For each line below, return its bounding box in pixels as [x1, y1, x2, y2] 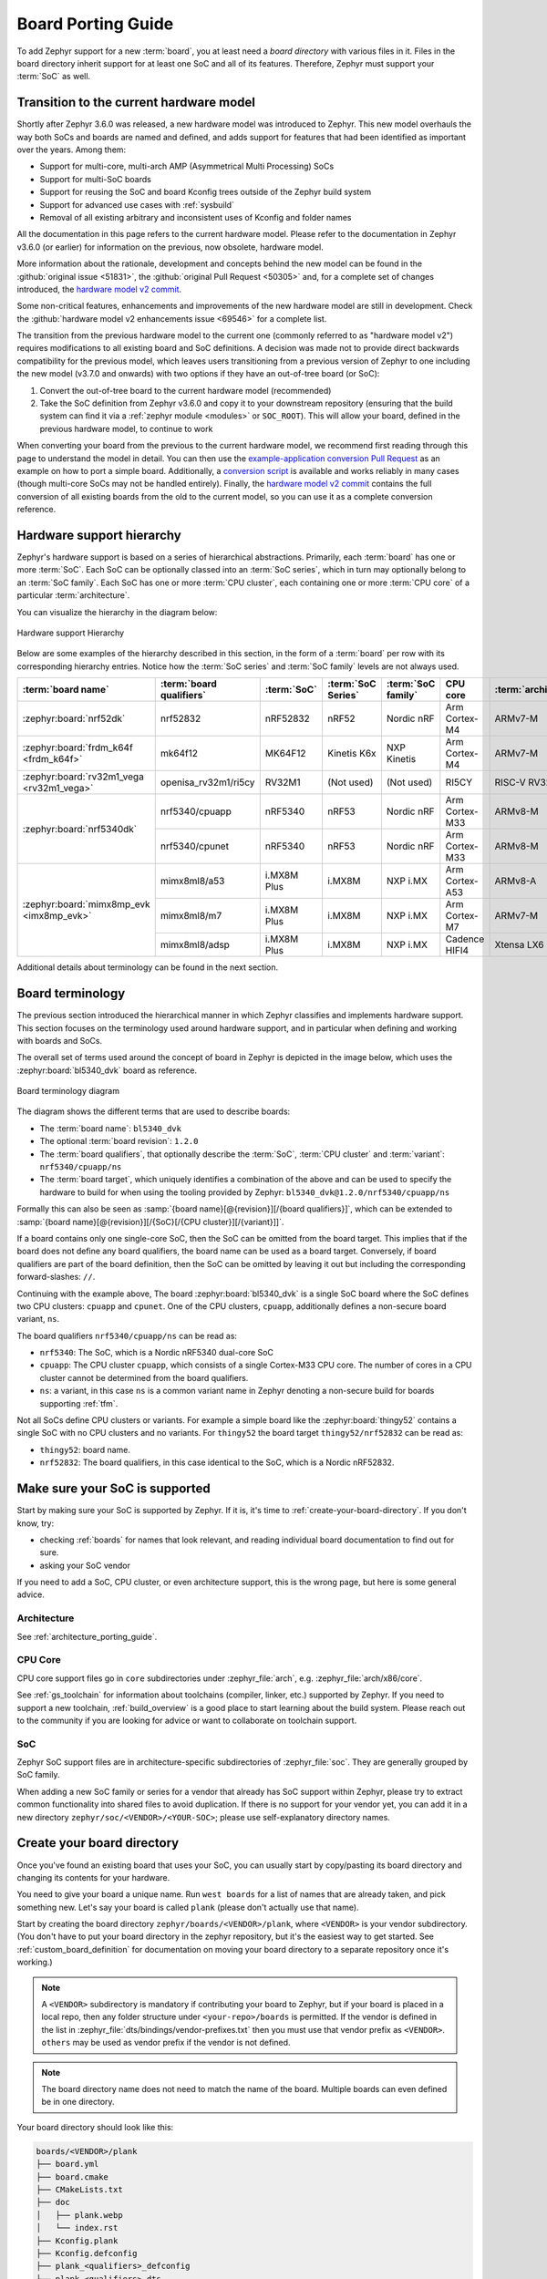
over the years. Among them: [16, 144, 127, 155]
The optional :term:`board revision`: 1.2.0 [39, 1136, 199, 1147]
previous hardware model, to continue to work [39, 423, 213, 434]
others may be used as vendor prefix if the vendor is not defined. [41, 2037, 291, 2048]
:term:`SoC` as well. [16, 71, 91, 82]
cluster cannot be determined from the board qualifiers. [39, 1372, 249, 1383]
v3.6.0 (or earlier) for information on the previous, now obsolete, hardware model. [16, 242, 324, 253]
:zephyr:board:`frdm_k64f [22, 741, 134, 754]
